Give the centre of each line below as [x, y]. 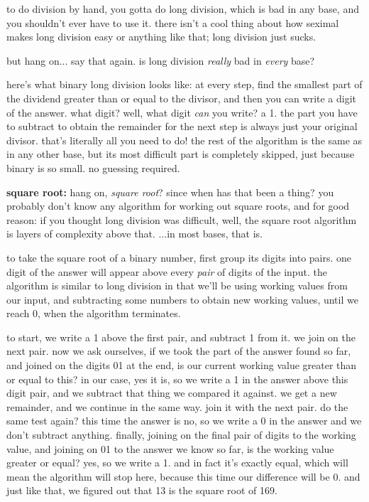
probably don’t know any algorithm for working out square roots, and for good [178, 206]
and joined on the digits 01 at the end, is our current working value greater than [182, 365]
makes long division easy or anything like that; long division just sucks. [161, 37]
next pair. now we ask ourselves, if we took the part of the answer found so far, [179, 351]
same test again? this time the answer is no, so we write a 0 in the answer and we [184, 421]
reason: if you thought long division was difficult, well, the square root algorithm [182, 219]
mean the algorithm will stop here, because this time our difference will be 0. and [183, 476]
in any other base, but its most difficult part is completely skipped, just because [181, 154]
